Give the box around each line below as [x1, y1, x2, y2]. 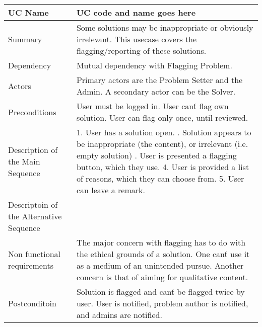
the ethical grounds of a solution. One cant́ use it [76, 248, 250, 260]
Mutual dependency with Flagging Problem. [76, 59, 232, 71]
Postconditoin [8, 297, 56, 309]
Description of [8, 143, 58, 155]
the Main [8, 155, 40, 167]
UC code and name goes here [76, 7, 196, 18]
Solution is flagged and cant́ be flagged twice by [76, 286, 245, 297]
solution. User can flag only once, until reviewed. [76, 112, 248, 123]
